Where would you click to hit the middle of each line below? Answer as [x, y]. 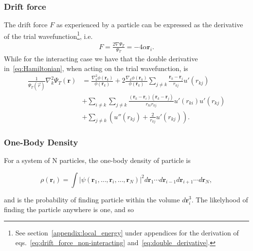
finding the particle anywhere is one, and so [69, 209]
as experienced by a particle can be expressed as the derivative [150, 25]
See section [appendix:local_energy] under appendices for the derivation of [127, 233]
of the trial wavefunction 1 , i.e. [48, 35]
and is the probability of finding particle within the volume [92, 199]
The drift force [26, 25]
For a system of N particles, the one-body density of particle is [97, 160]
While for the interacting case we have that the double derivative [101, 59]
